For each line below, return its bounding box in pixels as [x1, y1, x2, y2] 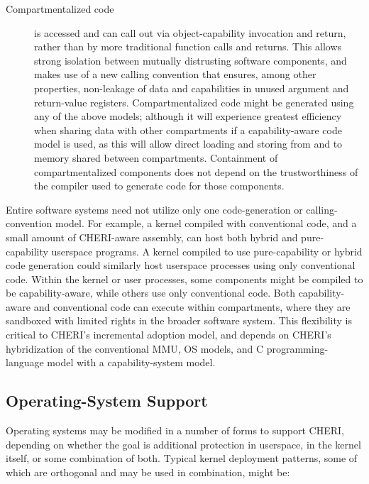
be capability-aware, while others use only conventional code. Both [6, 285, 295, 300]
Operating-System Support [6, 390, 208, 412]
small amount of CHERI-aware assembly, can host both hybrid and [6, 229, 298, 244]
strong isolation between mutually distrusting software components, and [34, 53, 347, 67]
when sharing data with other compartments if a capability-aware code [34, 122, 342, 137]
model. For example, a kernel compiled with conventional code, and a [55, 216, 357, 231]
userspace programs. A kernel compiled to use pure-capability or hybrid [51, 243, 363, 258]
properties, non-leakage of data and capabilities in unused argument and [34, 80, 349, 95]
